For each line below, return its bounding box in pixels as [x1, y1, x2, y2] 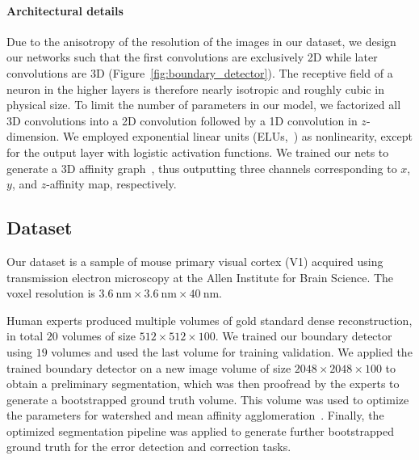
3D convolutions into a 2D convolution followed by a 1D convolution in [6, 112, 358, 129]
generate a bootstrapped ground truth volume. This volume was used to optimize [6, 390, 409, 407]
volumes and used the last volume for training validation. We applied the [51, 343, 413, 360]
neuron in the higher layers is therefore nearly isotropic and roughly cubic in [6, 80, 385, 97]
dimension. [6, 128, 60, 145]
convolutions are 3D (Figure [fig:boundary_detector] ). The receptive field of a [6, 64, 393, 81]
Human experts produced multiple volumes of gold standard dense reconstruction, [6, 311, 413, 328]
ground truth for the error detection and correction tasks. [6, 438, 291, 455]
